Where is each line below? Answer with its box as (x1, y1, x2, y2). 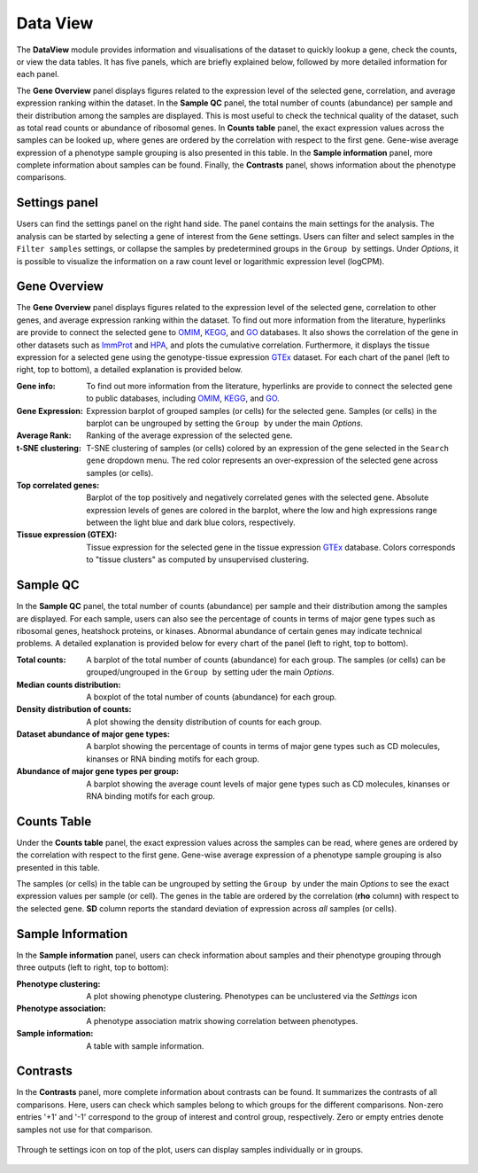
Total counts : (16, 654, 66, 665)
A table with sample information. (86, 1040, 204, 1051)
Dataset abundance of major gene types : (16, 729, 171, 739)
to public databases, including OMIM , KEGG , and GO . (86, 393, 281, 403)
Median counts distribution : (16, 679, 121, 690)
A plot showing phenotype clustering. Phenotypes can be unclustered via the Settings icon (86, 990, 418, 1001)
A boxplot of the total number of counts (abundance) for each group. (86, 692, 337, 702)
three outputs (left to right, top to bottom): (16, 962, 169, 973)
